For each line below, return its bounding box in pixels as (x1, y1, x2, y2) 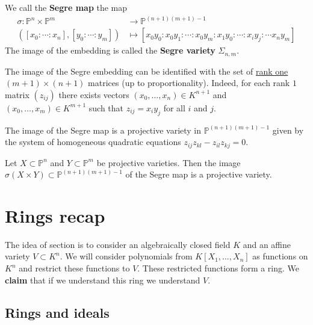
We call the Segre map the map (5, 1, 128, 13)
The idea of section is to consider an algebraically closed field (5, 238, 231, 250)
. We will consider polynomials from (60, 250, 193, 262)
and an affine (243, 238, 291, 250)
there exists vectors (58, 88, 129, 101)
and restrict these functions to (19, 262, 130, 274)
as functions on (252, 250, 308, 262)
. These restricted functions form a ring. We (137, 262, 300, 274)
